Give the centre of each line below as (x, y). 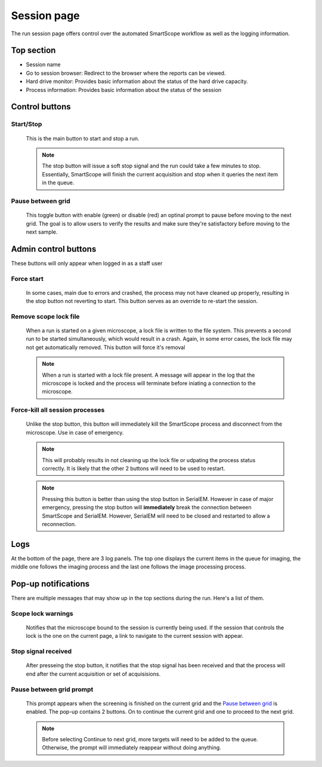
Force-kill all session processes (58, 410)
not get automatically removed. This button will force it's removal (106, 347)
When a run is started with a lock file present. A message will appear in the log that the (148, 375)
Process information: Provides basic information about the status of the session (124, 90)
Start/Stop (27, 124)
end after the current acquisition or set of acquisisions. (93, 674)
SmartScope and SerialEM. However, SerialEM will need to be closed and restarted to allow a (156, 516)
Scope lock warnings (42, 613)
